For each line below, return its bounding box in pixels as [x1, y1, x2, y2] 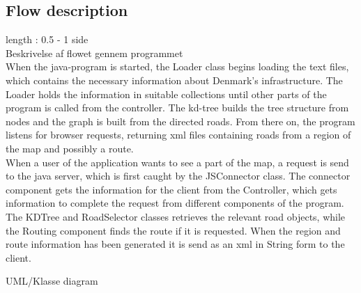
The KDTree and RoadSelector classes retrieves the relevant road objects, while [6, 209, 346, 223]
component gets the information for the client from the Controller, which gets [6, 182, 337, 196]
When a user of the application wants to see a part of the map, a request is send [6, 155, 349, 169]
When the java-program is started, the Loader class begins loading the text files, [6, 59, 349, 74]
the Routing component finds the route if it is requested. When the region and [6, 223, 341, 237]
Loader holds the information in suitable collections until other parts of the [6, 86, 327, 101]
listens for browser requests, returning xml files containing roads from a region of [6, 127, 351, 142]
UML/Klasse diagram [6, 274, 98, 288]
